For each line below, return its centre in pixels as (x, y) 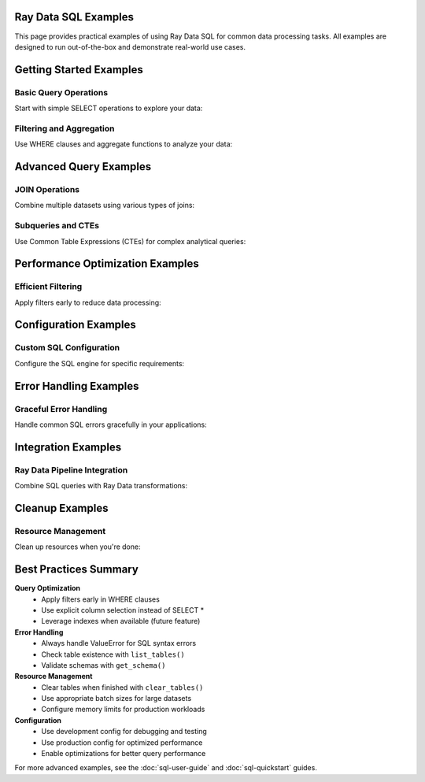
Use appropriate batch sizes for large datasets (116, 699)
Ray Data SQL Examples (74, 17)
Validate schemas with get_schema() (103, 665)
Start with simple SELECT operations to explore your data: (109, 108)
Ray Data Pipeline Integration (71, 470)
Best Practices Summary (77, 570)
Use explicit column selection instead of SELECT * (123, 610)
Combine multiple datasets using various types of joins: (105, 206)
